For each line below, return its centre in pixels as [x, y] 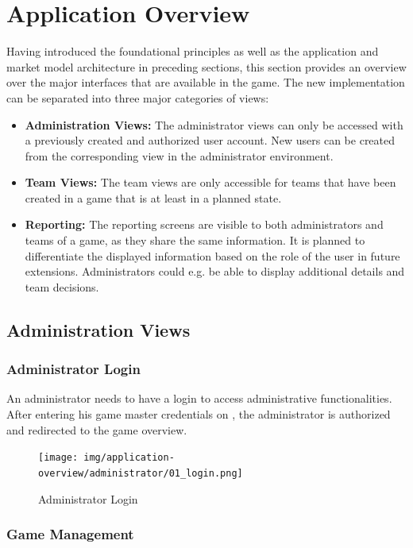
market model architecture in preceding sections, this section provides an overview [206, 66]
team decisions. [62, 286]
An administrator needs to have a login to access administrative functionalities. [199, 398]
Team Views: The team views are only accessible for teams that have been [210, 182]
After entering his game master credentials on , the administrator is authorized [199, 414]
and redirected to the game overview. [97, 429]
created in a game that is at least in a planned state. [153, 197]
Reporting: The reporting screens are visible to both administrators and [204, 224]
